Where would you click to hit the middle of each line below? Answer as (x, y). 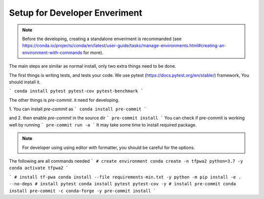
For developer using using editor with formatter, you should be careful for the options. (109, 148)
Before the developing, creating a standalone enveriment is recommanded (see (102, 39)
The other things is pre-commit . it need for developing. (64, 100)
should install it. (25, 82)
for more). (93, 52)
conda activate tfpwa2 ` (39, 168)
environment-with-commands (52, 52)
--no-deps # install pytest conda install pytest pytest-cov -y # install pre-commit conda (122, 184)
